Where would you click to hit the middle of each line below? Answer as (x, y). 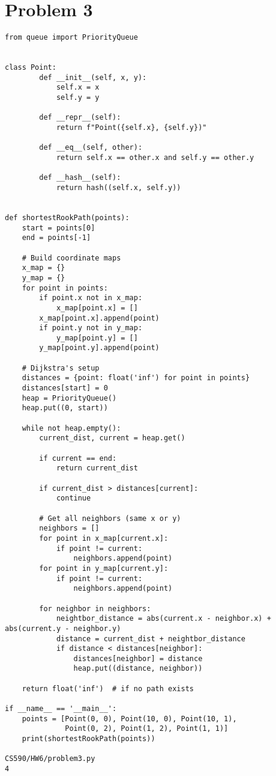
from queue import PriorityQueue (71, 38)
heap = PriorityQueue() (69, 398)
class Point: (31, 68)
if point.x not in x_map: (91, 298)
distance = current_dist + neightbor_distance (151, 639)
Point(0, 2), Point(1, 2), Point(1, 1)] (147, 729)
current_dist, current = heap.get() (112, 438)
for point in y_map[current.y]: (104, 568)
